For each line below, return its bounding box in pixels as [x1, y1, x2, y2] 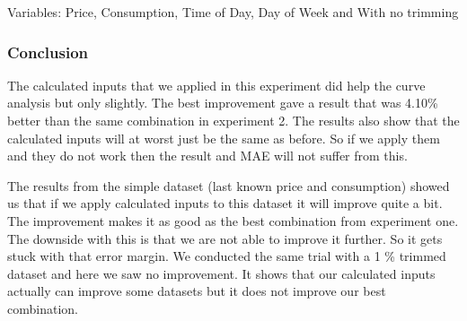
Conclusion [7, 40, 88, 63]
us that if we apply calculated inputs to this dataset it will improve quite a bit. [7, 194, 443, 213]
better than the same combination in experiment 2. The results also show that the [7, 111, 460, 129]
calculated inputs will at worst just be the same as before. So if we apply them [7, 128, 440, 147]
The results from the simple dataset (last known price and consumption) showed [7, 176, 450, 195]
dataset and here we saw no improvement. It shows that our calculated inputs [7, 264, 436, 282]
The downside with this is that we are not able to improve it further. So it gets [7, 229, 443, 247]
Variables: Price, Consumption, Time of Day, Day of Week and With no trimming [7, 3, 459, 21]
